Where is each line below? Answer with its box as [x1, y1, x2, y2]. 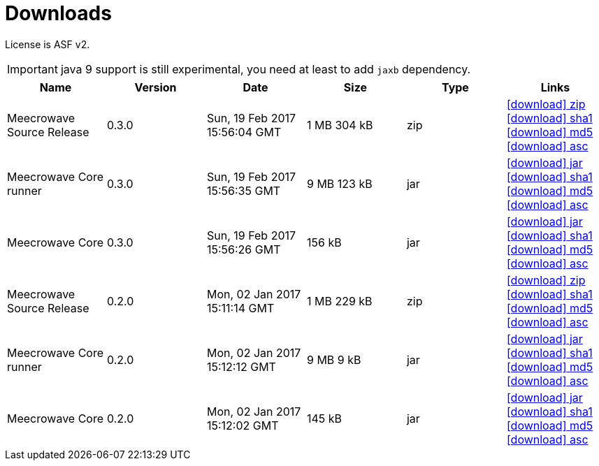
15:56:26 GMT [206, 242, 281, 256]
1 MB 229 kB [306, 293, 373, 308]
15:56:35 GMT [206, 183, 281, 198]
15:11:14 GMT [206, 300, 275, 315]
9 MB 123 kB [306, 176, 373, 191]
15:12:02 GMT [206, 418, 279, 432]
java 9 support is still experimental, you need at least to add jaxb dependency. [60, 61, 471, 76]
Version [134, 80, 177, 94]
